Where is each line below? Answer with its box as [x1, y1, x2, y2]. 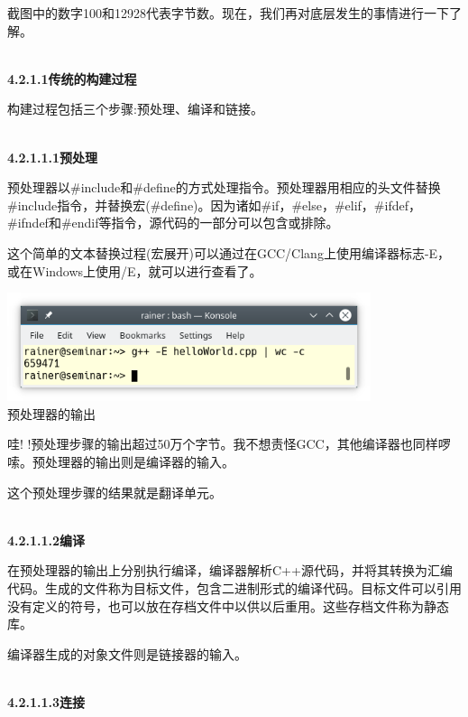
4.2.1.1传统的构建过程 [7, 69, 137, 88]
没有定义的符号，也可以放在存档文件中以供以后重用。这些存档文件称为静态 [7, 596, 449, 615]
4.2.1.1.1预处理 [7, 147, 98, 166]
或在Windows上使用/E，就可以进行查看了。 [7, 261, 262, 280]
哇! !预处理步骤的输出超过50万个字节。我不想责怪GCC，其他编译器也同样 [7, 434, 438, 453]
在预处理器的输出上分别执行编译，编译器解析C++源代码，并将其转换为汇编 [7, 561, 453, 580]
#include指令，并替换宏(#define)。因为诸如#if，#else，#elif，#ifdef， [7, 195, 421, 214]
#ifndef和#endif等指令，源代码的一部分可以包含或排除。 [7, 213, 339, 232]
